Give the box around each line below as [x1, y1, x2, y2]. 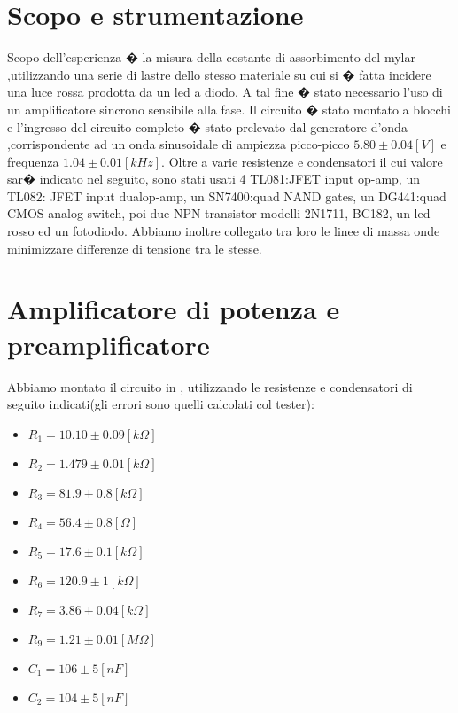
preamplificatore [7, 325, 210, 362]
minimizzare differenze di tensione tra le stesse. [7, 239, 262, 257]
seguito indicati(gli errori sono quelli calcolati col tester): [7, 395, 314, 413]
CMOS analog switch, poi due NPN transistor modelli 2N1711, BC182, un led [7, 204, 431, 223]
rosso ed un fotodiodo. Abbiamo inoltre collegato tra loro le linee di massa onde [7, 222, 440, 240]
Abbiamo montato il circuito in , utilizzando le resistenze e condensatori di [7, 377, 413, 396]
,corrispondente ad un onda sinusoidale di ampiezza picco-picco [7, 135, 350, 153]
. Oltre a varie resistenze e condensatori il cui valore [161, 152, 443, 170]
